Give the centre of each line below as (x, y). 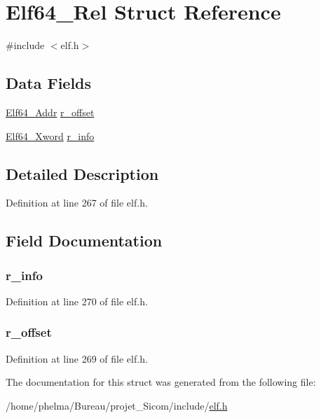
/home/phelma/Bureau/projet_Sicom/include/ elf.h (117, 405)
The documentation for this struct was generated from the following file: (161, 382)
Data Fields (49, 83)
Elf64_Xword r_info (50, 135)
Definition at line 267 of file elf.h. (77, 203)
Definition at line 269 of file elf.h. (77, 358)
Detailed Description (82, 173)
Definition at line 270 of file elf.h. (77, 301)
